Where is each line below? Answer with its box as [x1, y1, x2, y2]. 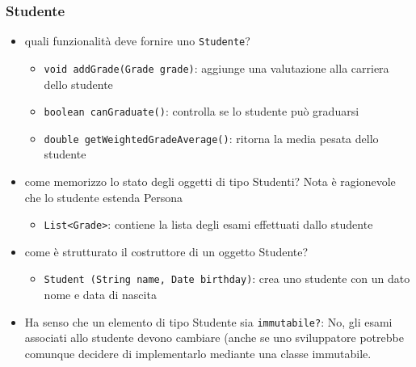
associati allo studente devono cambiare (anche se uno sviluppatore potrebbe [24, 329, 404, 346]
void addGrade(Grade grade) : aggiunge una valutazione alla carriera [44, 59, 389, 76]
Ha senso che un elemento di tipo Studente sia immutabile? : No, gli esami [24, 313, 393, 330]
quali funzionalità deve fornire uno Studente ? [24, 32, 250, 49]
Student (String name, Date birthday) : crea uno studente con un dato [44, 270, 410, 287]
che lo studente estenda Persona [24, 188, 183, 205]
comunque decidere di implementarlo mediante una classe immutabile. [24, 344, 372, 361]
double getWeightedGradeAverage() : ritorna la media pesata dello [44, 129, 379, 146]
